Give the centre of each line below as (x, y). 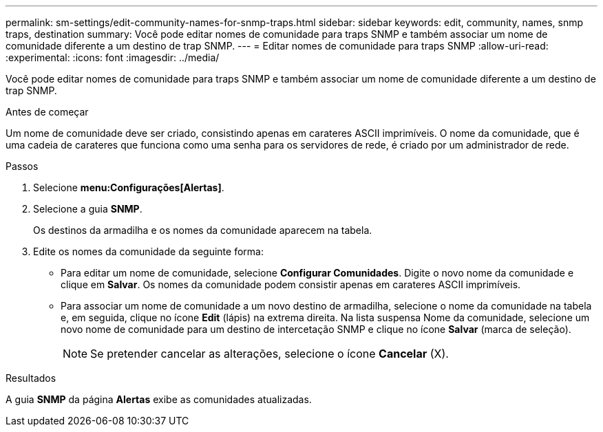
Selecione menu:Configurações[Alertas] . (129, 187)
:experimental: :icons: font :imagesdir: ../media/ (113, 57)
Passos (22, 166)
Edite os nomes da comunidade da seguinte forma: (148, 251)
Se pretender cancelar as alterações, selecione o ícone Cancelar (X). (269, 354)
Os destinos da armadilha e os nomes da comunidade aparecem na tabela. (203, 230)
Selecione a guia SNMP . (88, 209)
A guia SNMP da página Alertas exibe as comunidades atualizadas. (159, 399)
